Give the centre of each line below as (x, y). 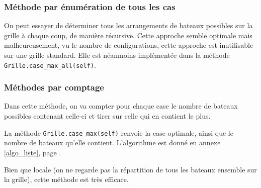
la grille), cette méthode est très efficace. (66, 179)
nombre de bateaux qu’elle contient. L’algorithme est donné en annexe (112, 143)
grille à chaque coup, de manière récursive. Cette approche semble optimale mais (128, 35)
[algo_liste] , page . (33, 152)
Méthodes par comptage (54, 87)
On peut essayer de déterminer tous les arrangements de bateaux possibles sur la (128, 25)
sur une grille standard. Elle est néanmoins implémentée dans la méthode (117, 55)
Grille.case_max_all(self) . (50, 65)
